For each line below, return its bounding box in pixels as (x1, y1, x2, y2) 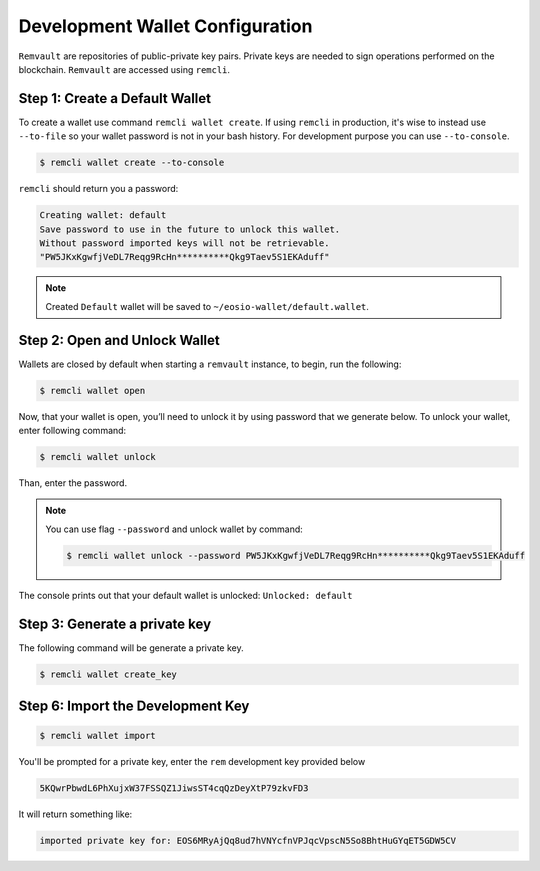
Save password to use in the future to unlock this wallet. (39, 223, 341, 235)
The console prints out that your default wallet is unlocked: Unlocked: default (18, 589, 353, 601)
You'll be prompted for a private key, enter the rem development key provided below (18, 756, 366, 768)
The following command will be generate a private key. (18, 641, 244, 654)
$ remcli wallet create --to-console (39, 157, 225, 169)
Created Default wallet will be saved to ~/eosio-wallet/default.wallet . (45, 300, 370, 312)
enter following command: (18, 425, 127, 436)
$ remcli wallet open (39, 385, 146, 396)
